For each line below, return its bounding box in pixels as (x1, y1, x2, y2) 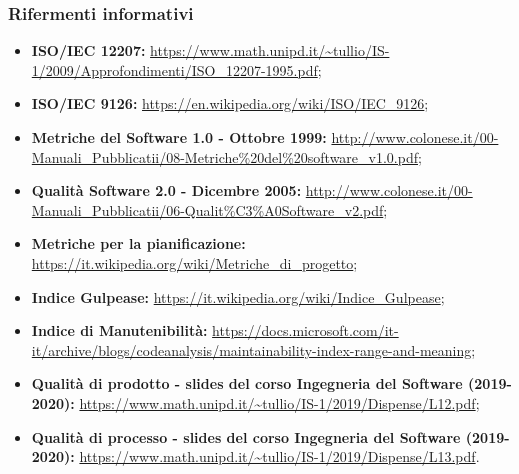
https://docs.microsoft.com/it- (212, 320, 399, 341)
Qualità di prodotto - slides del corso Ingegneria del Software (31, 373, 463, 394)
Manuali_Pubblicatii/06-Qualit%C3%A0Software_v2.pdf (31, 199, 384, 220)
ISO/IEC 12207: (31, 40, 146, 61)
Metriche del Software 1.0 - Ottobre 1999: (31, 127, 327, 147)
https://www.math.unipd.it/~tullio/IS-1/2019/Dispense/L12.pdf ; (79, 392, 480, 413)
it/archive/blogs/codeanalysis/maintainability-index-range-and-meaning (31, 339, 472, 360)
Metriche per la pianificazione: (31, 233, 246, 254)
